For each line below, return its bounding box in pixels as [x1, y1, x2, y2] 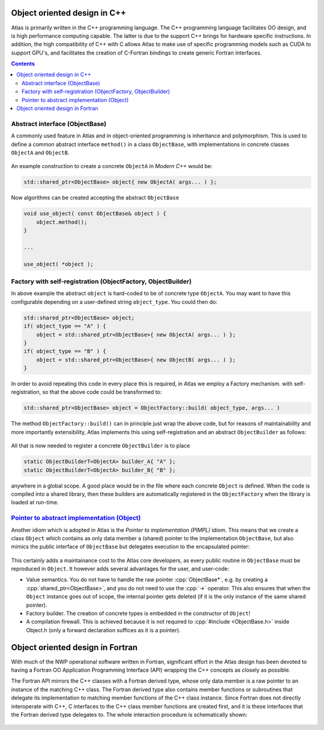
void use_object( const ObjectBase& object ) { [23, 210, 166, 217]
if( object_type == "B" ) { [23, 348, 106, 355]
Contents [11, 60, 35, 67]
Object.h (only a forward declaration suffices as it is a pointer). [26, 626, 181, 633]
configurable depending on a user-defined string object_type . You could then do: [11, 298, 218, 306]
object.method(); [36, 219, 88, 225]
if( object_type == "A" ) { [23, 323, 106, 330]
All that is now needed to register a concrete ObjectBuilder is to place [11, 442, 190, 450]
